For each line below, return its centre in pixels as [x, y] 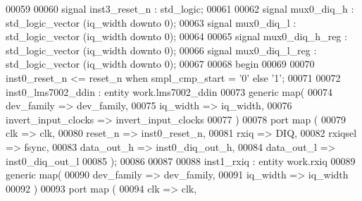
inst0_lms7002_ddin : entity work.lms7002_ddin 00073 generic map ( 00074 [169, 91]
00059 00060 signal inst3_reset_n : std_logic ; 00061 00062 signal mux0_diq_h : [180, 8]
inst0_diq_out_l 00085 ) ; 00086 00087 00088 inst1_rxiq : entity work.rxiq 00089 [181, 160]
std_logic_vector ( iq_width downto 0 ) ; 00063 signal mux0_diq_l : [151, 22]
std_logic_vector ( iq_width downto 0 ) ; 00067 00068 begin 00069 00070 [160, 64]
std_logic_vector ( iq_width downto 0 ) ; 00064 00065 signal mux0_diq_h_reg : [176, 36]
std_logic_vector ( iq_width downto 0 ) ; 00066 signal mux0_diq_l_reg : [161, 50]
